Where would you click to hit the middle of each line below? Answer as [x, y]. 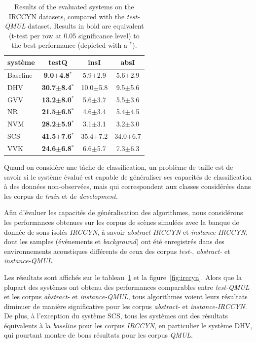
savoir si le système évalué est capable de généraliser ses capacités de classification [128, 176]
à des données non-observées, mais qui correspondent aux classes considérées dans [128, 186]
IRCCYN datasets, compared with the [67, 16]
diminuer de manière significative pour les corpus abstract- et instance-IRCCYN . [126, 306]
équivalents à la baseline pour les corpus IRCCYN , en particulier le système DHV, [128, 325]
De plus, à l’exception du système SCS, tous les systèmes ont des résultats [116, 316]
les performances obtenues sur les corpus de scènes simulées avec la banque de [122, 222]
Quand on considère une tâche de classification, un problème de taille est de [119, 167]
